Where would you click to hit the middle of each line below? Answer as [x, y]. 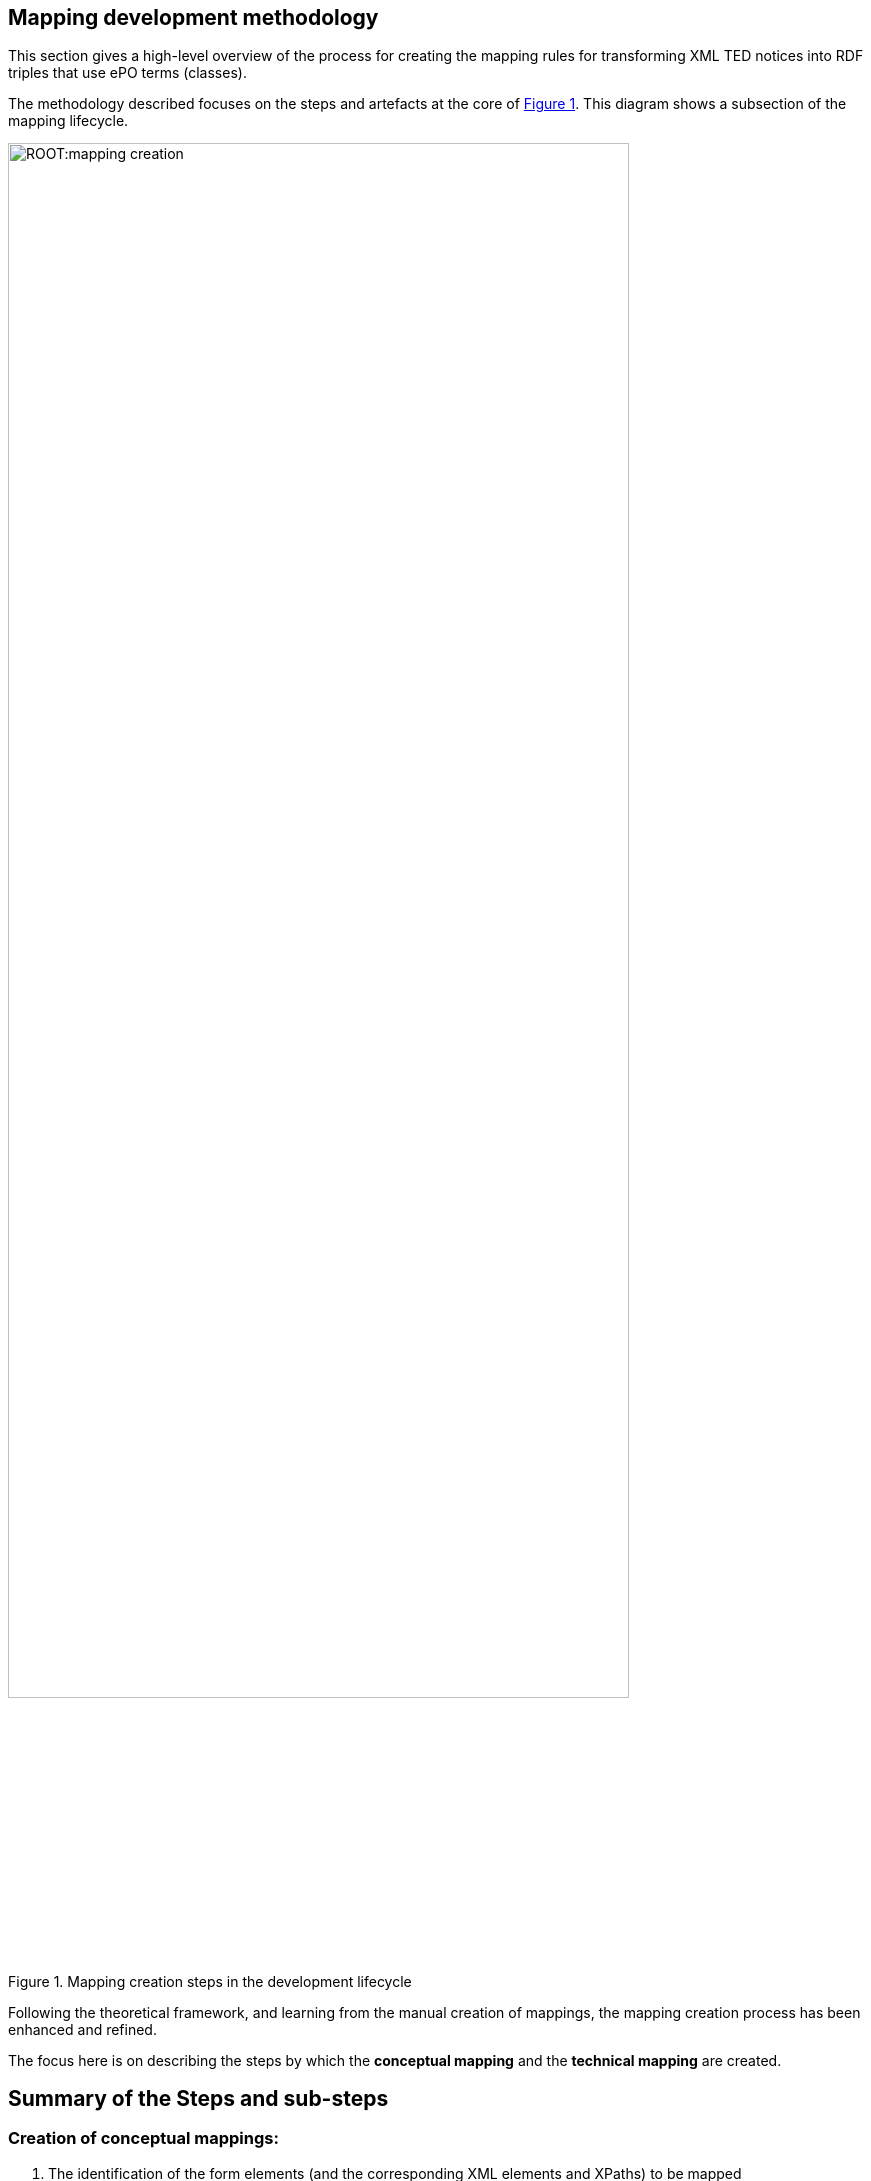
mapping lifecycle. [68, 121]
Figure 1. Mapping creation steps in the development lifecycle [210, 1981]
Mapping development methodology [193, 17]
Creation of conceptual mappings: [143, 2138]
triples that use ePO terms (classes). [127, 73]
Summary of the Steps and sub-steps [198, 2099]
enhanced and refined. [82, 2029]
